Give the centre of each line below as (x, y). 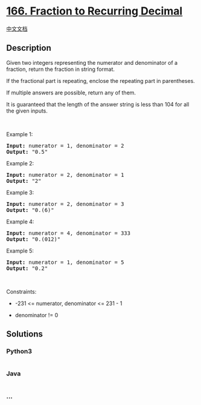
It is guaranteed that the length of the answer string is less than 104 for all (98, 104)
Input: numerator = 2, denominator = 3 (65, 204)
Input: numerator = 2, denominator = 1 (65, 175)
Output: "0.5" (27, 152)
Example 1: (20, 134)
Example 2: (20, 163)
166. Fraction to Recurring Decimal (94, 11)
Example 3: (20, 193)
